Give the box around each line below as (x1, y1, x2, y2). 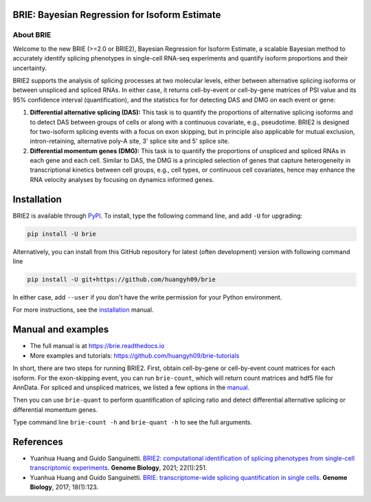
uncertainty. (12, 64, 47, 72)
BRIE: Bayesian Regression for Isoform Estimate (12, 9, 221, 21)
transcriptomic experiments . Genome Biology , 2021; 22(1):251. (30, 464, 207, 472)
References (12, 436, 63, 448)
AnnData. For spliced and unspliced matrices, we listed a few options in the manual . (12, 383, 250, 391)
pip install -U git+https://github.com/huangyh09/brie (27, 275, 216, 284)
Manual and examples (12, 323, 109, 336)
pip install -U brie (27, 230, 96, 238)
